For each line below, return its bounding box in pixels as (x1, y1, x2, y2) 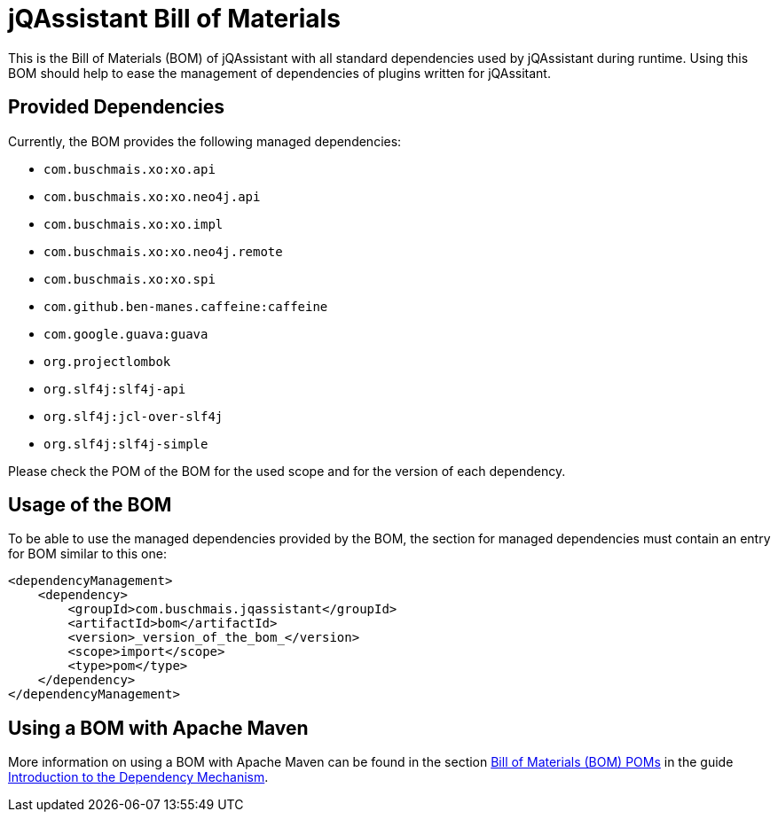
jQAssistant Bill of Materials (8, 4, 341, 34)
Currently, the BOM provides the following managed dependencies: (8, 133, 402, 149)
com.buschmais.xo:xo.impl (43, 216, 224, 231)
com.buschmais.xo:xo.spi (43, 271, 216, 286)
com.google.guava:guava (43, 326, 208, 341)
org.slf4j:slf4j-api (43, 381, 186, 396)
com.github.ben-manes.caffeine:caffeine (43, 299, 328, 314)
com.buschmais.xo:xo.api (43, 161, 216, 176)
